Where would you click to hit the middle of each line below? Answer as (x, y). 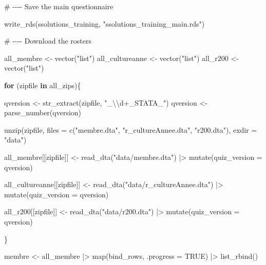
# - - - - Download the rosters (48, 41)
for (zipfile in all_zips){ (43, 85)
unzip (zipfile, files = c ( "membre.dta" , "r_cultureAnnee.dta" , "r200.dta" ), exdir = (131, 129)
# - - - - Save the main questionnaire (59, 6)
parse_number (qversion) (43, 113)
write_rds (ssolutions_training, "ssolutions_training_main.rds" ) (104, 23)
